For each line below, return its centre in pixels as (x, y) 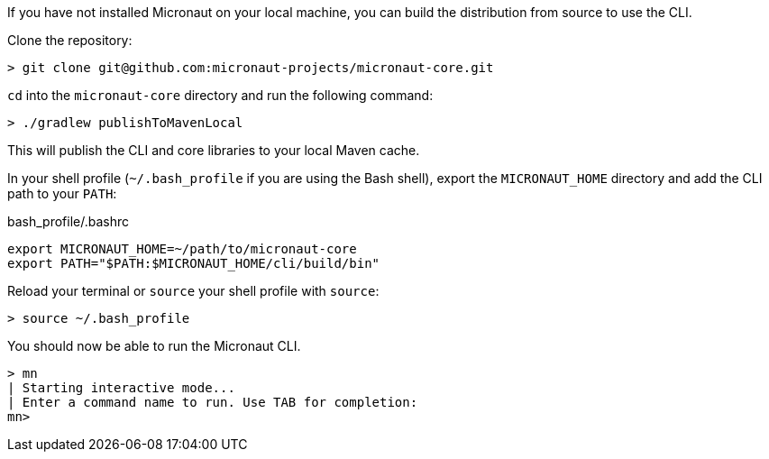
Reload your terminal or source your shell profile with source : (193, 291)
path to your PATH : (62, 193)
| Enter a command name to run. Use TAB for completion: (213, 402)
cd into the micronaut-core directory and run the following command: (220, 95)
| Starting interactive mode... (121, 388)
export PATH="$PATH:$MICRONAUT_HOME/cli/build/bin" (194, 263)
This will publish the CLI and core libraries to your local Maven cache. (214, 150)
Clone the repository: (70, 40)
